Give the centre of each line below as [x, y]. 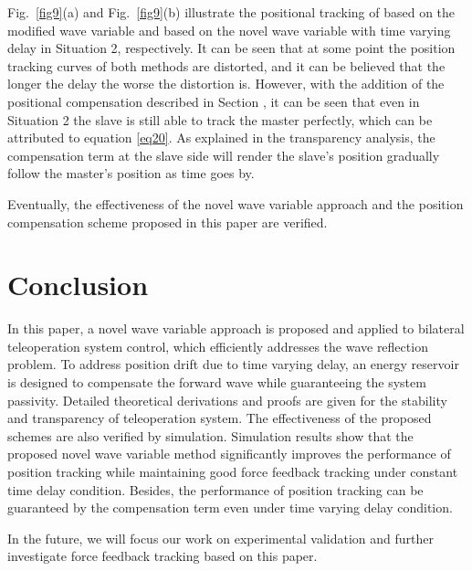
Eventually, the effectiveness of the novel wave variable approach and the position [236, 203]
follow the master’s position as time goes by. [131, 173]
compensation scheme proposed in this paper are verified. [168, 222]
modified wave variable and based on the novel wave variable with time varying [229, 30]
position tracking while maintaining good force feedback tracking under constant [233, 471]
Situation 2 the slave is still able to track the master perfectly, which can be [220, 119]
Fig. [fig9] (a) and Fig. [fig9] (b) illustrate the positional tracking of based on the [231, 12]
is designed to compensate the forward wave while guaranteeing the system [217, 382]
